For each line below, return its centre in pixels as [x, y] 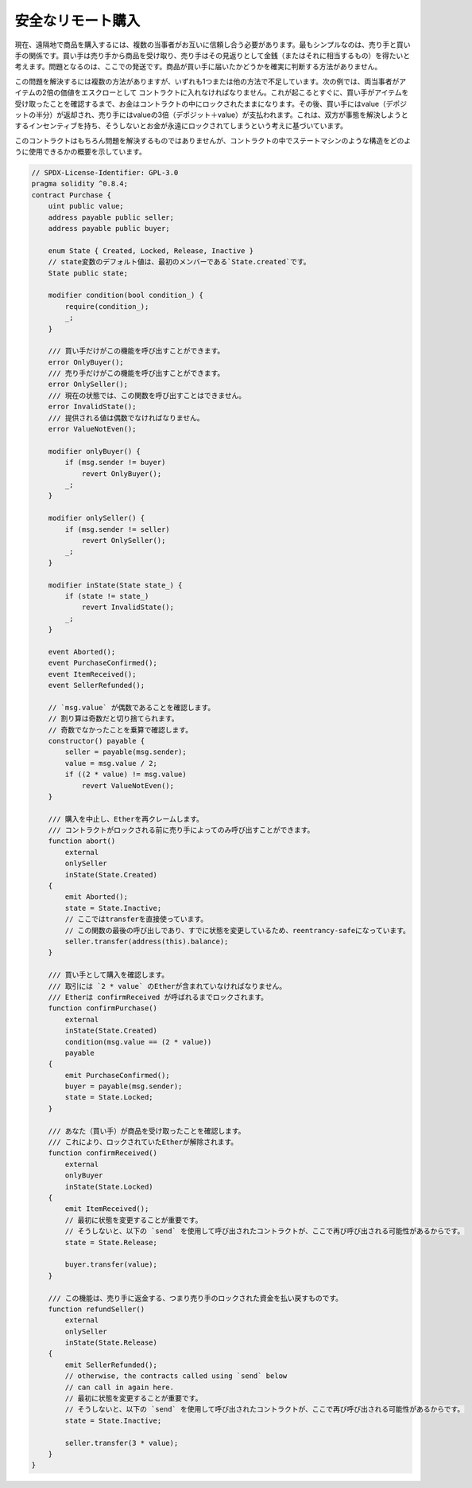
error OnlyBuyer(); [86, 362]
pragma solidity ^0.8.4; [80, 184]
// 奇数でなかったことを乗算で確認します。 [120, 730]
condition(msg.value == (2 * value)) [138, 1042]
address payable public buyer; [109, 228]
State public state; [88, 273]
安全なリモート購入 [77, 21]
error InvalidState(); [92, 407]
